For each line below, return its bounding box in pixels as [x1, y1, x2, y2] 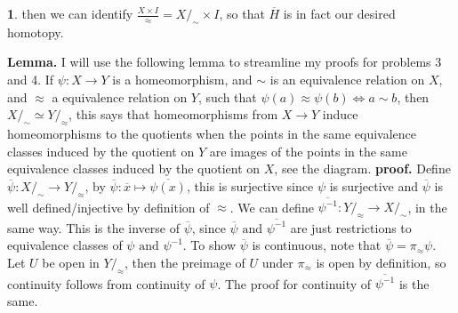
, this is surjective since [186, 176, 314, 195]
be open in [42, 253, 100, 271]
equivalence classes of [7, 236, 123, 254]
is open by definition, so [316, 253, 446, 271]
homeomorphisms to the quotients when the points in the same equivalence [7, 124, 417, 142]
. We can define [229, 197, 314, 216]
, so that [219, 4, 265, 22]
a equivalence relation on [52, 87, 188, 106]
